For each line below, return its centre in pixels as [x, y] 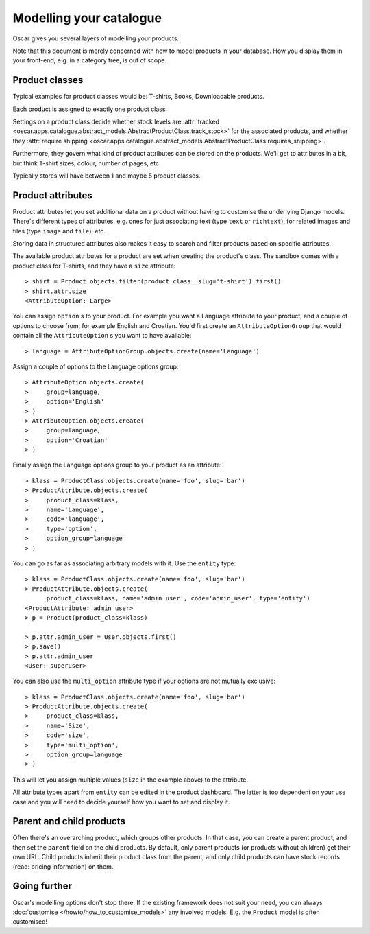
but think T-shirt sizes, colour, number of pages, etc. [87, 163]
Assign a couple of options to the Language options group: [96, 366]
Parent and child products [69, 821]
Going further [42, 886]
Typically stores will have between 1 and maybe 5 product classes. [107, 176]
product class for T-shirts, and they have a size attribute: [94, 266]
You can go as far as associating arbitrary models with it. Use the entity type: [124, 563]
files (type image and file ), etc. [59, 231]
